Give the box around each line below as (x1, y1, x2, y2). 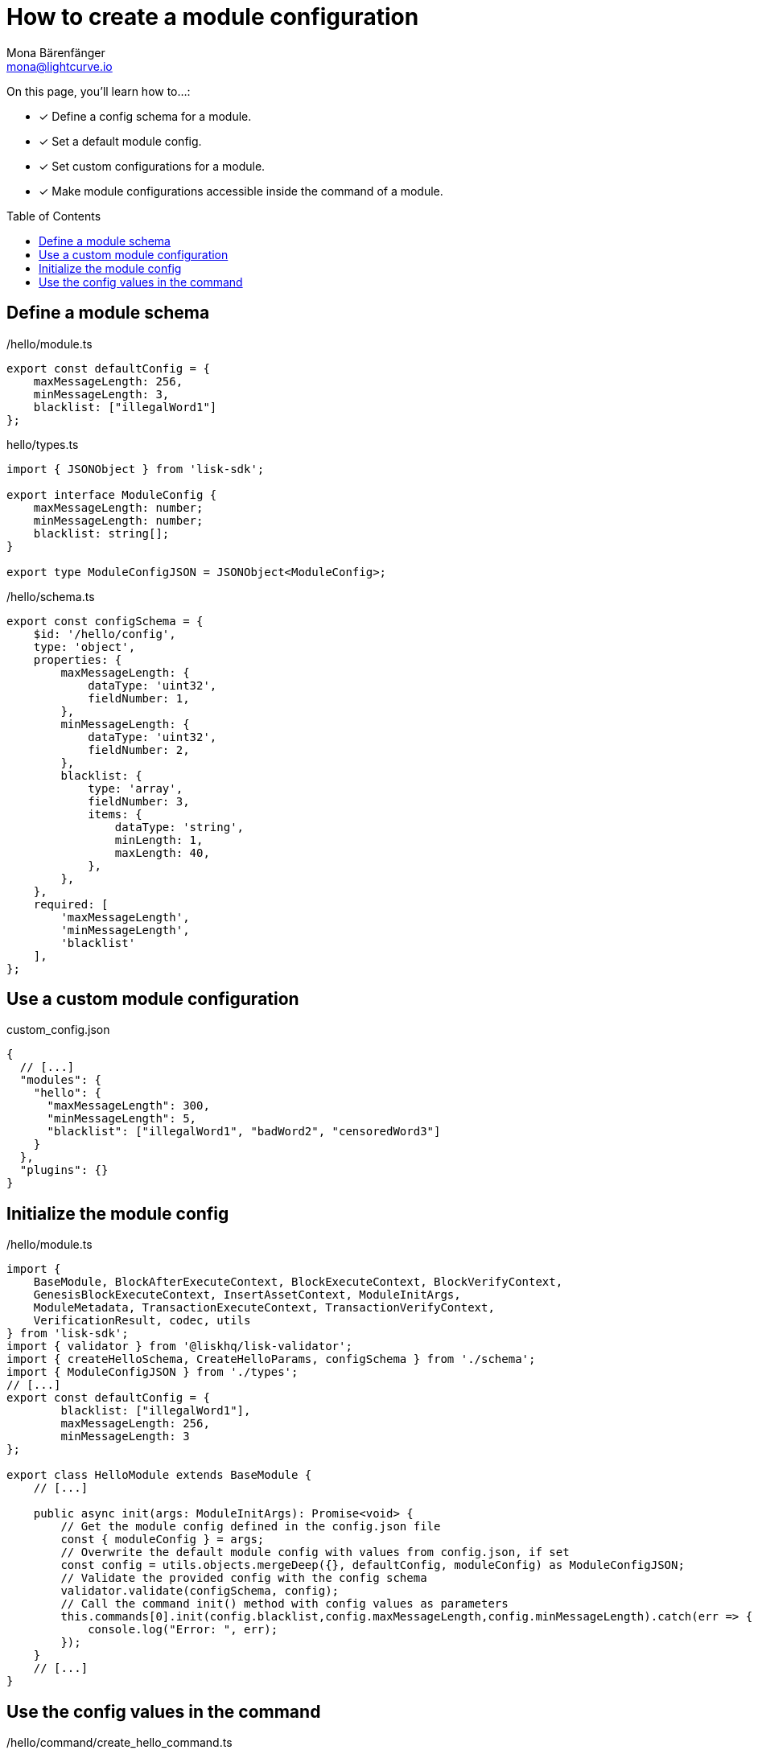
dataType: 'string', (114, 820, 245, 834)
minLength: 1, (114, 833, 204, 846)
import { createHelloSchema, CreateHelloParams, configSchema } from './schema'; (6, 1353, 536, 1366)
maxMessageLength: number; (33, 500, 204, 514)
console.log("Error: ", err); (88, 1623, 278, 1637)
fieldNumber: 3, (88, 794, 190, 808)
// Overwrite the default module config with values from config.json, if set (60, 1546, 570, 1559)
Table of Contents (6, 208, 101, 223)
